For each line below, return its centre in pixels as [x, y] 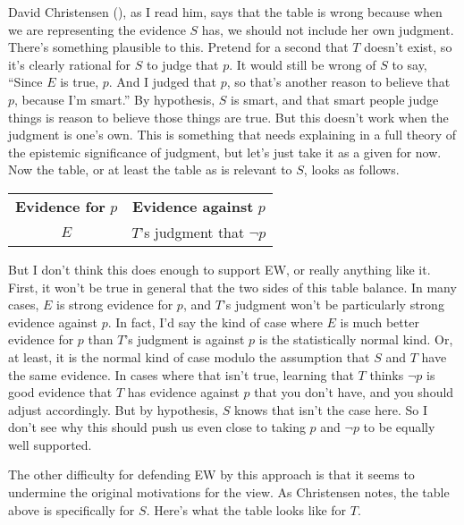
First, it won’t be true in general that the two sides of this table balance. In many [232, 287]
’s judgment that [192, 232]
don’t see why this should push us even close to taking [157, 427]
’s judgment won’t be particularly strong [333, 305]
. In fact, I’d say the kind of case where [215, 322]
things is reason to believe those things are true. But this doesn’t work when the [228, 117]
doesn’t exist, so [408, 47]
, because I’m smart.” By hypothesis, [115, 99]
